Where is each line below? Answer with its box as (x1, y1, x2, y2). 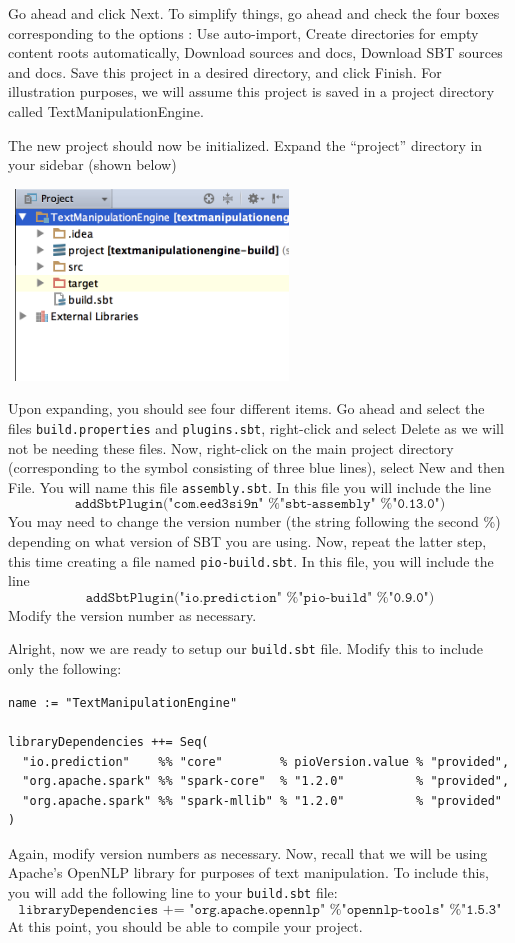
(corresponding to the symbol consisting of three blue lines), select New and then (8, 457, 505, 478)
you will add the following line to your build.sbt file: (8, 882, 338, 903)
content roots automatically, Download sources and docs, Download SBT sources (8, 42, 503, 63)
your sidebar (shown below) (8, 154, 177, 175)
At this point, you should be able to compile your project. (8, 915, 363, 936)
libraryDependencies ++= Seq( (8, 734, 209, 749)
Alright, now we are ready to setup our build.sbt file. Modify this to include (8, 638, 484, 659)
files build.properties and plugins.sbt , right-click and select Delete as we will (8, 417, 504, 438)
